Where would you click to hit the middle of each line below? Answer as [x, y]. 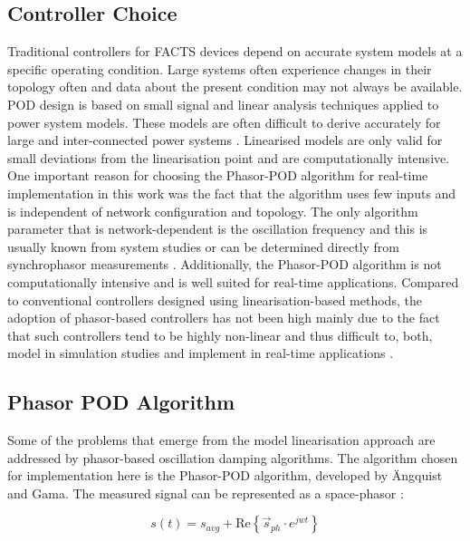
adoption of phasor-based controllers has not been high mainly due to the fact [224, 318]
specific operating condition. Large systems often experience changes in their [220, 68]
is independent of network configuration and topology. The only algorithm [213, 211]
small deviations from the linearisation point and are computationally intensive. [229, 157]
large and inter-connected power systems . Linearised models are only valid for [225, 140]
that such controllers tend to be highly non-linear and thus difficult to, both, [220, 335]
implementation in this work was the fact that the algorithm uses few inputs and [232, 193]
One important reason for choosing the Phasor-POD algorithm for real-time [218, 175]
